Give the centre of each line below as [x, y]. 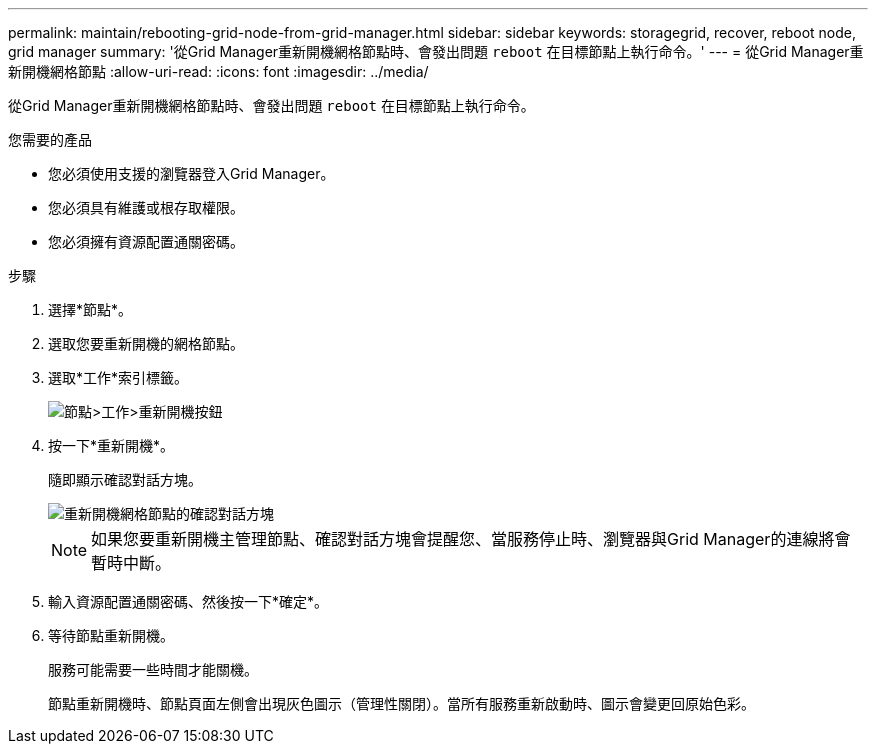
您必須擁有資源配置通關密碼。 [146, 241]
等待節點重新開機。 [111, 635]
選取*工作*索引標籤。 [118, 377]
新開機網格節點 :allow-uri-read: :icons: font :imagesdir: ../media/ [218, 71]
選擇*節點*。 [90, 309]
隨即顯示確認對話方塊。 [125, 479]
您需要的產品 [50, 139]
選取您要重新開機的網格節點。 [146, 343]
